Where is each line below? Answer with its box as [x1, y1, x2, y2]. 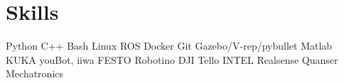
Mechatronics [6, 66, 64, 81]
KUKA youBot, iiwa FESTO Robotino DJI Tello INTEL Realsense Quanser [6, 52, 338, 67]
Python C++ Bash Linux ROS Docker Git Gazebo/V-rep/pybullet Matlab [6, 38, 333, 53]
